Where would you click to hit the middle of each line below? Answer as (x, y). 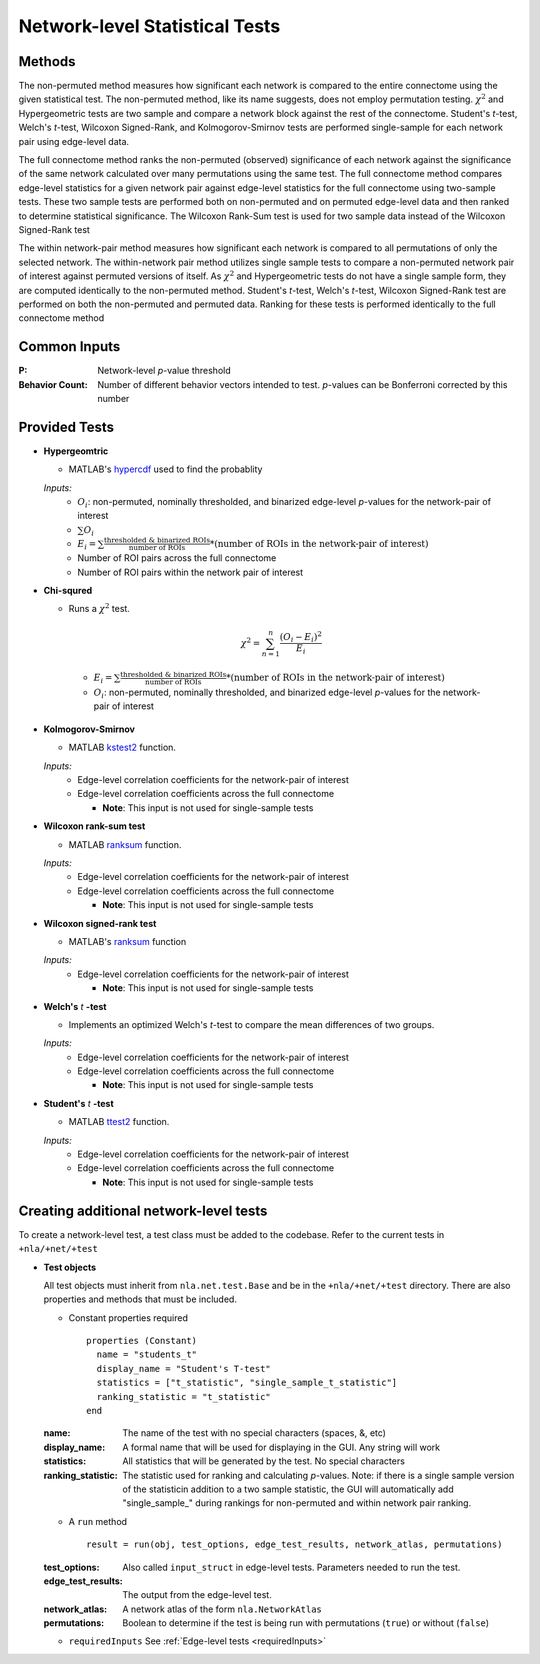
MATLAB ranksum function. (125, 844)
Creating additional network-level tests (143, 1210)
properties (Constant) (142, 1341)
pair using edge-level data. (74, 141)
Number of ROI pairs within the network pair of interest (190, 572)
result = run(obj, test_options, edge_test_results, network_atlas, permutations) (294, 1544)
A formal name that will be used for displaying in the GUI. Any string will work (281, 1447)
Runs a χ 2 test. (99, 608)
